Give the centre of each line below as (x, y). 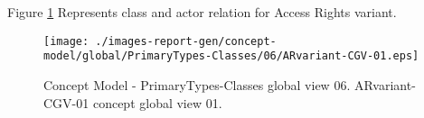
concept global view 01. (157, 102)
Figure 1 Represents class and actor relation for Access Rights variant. (202, 12)
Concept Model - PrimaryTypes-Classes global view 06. (197, 84)
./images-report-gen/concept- (186, 41)
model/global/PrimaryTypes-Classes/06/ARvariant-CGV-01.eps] (231, 56)
